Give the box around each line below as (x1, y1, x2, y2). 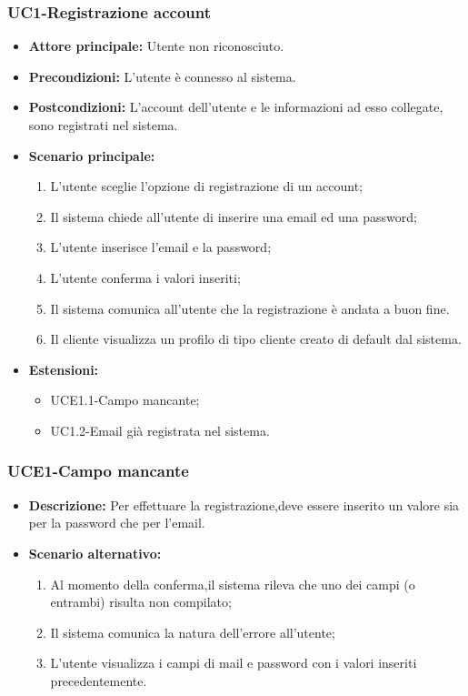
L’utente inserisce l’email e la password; (50, 237, 272, 257)
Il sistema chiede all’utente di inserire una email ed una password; (50, 207, 417, 226)
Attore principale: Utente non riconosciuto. (28, 36, 284, 55)
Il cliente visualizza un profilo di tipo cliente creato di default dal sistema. (50, 329, 462, 348)
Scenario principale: (28, 146, 155, 165)
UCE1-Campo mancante (7, 459, 189, 482)
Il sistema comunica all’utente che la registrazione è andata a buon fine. (50, 298, 450, 318)
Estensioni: (28, 359, 99, 378)
